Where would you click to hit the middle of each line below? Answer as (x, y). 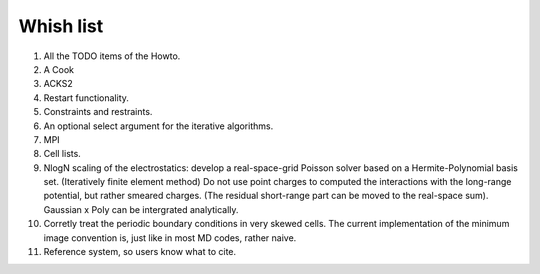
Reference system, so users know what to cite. (140, 252)
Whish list (61, 26)
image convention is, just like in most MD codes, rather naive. (170, 237)
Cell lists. (62, 154)
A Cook (59, 69)
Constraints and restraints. (98, 112)
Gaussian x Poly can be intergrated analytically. (141, 209)
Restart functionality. (86, 97)
